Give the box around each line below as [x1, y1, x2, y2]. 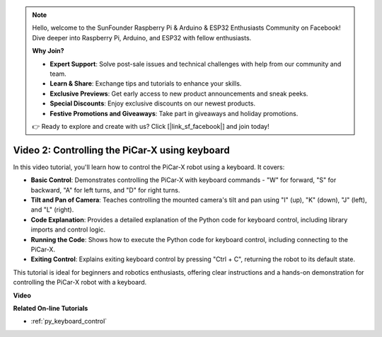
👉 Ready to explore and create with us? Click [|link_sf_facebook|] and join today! [32, 122, 270, 130]
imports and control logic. [30, 225, 106, 234]
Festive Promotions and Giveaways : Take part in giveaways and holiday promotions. [50, 109, 299, 118]
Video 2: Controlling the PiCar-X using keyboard [13, 144, 230, 156]
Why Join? [32, 47, 64, 55]
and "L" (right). [30, 205, 74, 214]
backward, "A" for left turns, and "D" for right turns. [30, 185, 180, 194]
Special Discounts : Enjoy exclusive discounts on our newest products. [50, 99, 256, 108]
